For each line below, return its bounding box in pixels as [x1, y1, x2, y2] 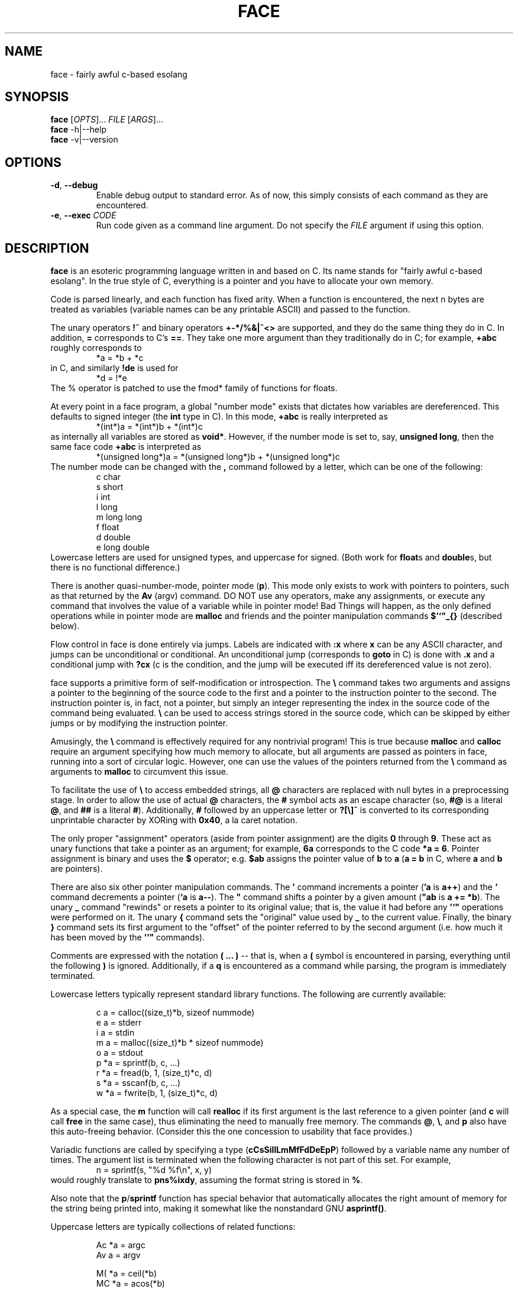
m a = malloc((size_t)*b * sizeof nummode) [96, 1037, 264, 1048]
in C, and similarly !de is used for [50, 363, 179, 373]
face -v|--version [50, 134, 118, 145]
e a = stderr [96, 1017, 142, 1028]
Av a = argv [96, 1250, 141, 1261]
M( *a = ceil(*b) [96, 1268, 157, 1279]
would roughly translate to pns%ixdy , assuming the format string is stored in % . [50, 1175, 363, 1185]
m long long [96, 512, 143, 523]
